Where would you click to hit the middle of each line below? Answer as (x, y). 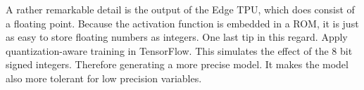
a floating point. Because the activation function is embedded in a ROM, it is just (182, 23)
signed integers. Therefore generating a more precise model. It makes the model (177, 64)
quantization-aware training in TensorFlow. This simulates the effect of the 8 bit (179, 50)
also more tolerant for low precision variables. (104, 78)
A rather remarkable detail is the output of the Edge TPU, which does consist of (180, 9)
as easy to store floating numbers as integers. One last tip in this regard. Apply (177, 37)
